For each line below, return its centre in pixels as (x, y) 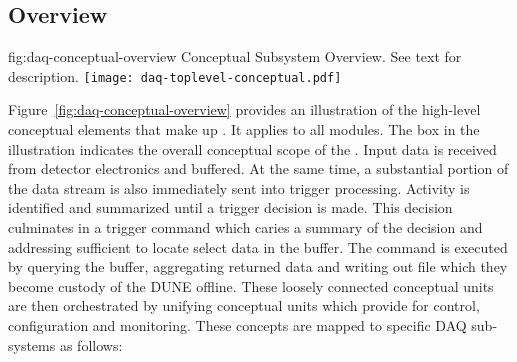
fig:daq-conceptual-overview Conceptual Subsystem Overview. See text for (235, 56)
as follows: (91, 344)
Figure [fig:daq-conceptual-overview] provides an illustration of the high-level (244, 109)
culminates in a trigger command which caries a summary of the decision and (245, 227)
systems (32, 344)
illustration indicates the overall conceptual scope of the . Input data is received (252, 148)
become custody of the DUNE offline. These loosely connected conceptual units (251, 285)
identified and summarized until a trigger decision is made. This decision (230, 207)
